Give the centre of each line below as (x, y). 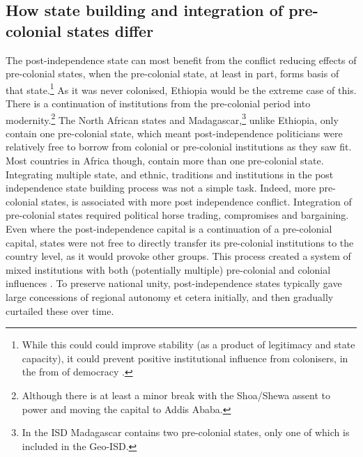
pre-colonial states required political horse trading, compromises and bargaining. (177, 215)
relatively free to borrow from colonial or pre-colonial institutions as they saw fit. (179, 147)
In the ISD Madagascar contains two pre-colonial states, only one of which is (186, 432)
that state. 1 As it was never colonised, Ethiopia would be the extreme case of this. (181, 88)
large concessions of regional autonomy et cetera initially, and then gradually (170, 297)
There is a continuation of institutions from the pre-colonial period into (158, 103)
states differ (110, 30)
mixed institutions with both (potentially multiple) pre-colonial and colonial (168, 269)
